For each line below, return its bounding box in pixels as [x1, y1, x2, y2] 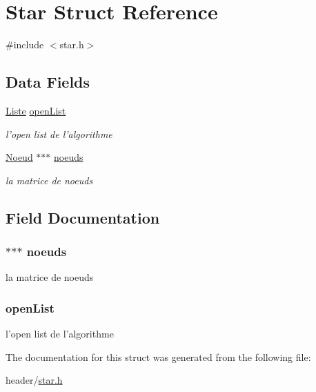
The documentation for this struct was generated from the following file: [6, 349, 311, 364]
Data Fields [6, 71, 90, 92]
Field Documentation [6, 206, 160, 228]
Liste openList [6, 103, 66, 117]
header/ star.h [6, 373, 63, 387]
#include [6, 37, 44, 52]
